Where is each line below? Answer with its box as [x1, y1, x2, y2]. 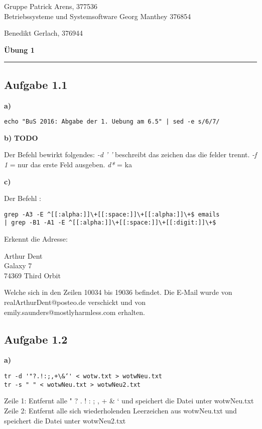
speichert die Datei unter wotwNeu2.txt [4, 415, 126, 425]
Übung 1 [4, 44, 35, 55]
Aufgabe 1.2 [4, 331, 68, 347]
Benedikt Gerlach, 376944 [4, 28, 83, 38]
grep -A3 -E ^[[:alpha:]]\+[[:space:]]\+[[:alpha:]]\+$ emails [4, 210, 220, 218]
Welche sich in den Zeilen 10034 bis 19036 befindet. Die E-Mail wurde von [4, 287, 232, 297]
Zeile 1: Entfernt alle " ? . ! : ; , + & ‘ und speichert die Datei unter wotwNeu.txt [4, 395, 254, 406]
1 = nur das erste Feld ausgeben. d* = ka [4, 159, 132, 170]
